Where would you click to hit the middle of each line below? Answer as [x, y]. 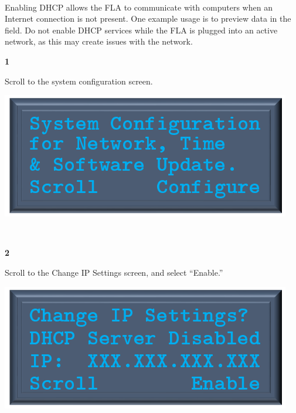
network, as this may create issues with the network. [99, 41]
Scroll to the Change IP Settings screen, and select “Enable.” [114, 272]
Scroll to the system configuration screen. [79, 81]
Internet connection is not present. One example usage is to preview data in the [148, 18]
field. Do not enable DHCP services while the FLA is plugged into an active [141, 30]
